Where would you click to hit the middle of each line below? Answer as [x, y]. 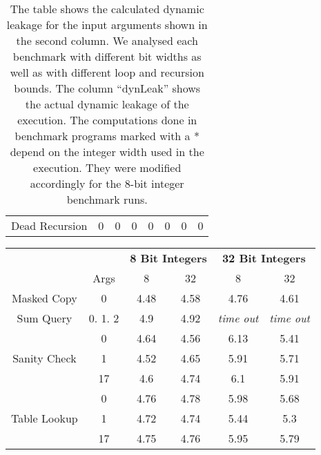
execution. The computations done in [107, 120]
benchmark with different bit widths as [107, 56]
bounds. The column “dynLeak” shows [107, 88]
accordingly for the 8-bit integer [107, 183]
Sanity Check [45, 358]
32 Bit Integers [264, 258]
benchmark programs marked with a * [107, 136]
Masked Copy [44, 298]
